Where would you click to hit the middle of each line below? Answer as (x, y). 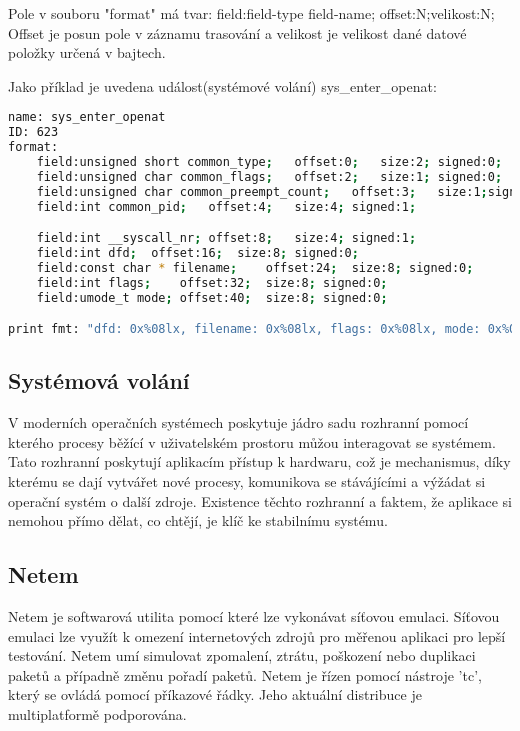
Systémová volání (99, 380)
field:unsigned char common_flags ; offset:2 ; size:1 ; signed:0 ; (269, 176)
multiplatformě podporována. (97, 714)
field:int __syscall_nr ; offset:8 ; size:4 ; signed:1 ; (226, 238)
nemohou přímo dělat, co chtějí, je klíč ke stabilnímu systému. (198, 520)
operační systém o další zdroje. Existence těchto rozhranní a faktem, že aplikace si (260, 500)
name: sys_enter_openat (87, 117)
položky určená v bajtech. (87, 52)
